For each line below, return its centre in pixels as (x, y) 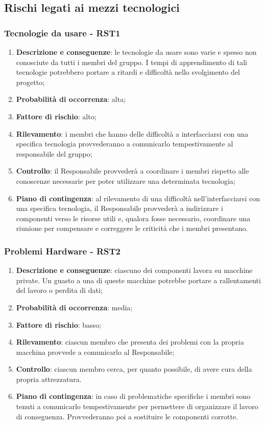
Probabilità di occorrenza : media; (74, 307)
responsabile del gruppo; (54, 153)
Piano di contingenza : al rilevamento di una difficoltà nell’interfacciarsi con (138, 198)
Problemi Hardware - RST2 (62, 251)
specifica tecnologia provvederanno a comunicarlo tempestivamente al (125, 144)
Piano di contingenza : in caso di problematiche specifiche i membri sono (133, 396)
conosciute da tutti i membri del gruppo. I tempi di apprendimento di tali (131, 62)
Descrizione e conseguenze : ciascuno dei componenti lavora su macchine (134, 270)
